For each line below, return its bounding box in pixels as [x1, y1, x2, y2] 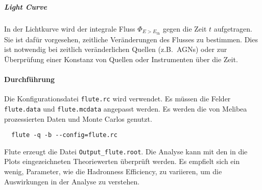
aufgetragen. [213, 23, 252, 34]
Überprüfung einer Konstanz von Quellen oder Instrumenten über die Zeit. [4, 53, 238, 64]
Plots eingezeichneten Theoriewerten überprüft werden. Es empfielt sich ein [4, 156, 240, 167]
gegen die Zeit [162, 23, 207, 34]
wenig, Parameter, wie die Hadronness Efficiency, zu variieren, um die [4, 166, 222, 177]
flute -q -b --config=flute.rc [11, 131, 117, 139]
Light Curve [4, 1, 47, 12]
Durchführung [4, 74, 55, 85]
